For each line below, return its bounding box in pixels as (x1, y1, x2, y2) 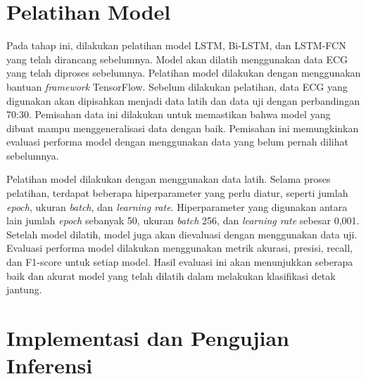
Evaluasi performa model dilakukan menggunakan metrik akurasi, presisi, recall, (6, 240, 353, 255)
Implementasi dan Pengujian (6, 323, 289, 352)
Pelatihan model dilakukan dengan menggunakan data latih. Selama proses (6, 172, 331, 186)
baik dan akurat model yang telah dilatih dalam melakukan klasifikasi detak (6, 268, 336, 283)
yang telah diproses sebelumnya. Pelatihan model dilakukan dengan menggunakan (6, 65, 361, 80)
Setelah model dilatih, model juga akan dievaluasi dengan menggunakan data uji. (6, 226, 358, 241)
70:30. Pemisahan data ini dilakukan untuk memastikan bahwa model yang (6, 107, 331, 122)
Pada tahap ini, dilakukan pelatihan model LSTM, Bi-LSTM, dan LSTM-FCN (6, 38, 346, 53)
